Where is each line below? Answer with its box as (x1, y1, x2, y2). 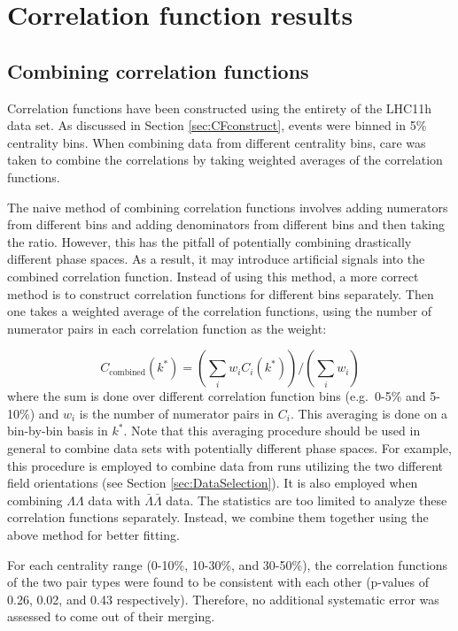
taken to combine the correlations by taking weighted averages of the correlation (7, 150, 443, 169)
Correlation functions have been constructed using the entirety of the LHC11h (7, 98, 431, 117)
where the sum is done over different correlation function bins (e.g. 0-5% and (7, 387, 426, 405)
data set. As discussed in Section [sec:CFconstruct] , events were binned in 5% (7, 116, 427, 135)
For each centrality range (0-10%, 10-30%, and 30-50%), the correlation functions (7, 555, 448, 573)
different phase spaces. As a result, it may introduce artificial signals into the (7, 250, 425, 268)
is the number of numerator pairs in (79, 404, 275, 422)
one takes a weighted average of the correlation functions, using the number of (7, 302, 432, 320)
